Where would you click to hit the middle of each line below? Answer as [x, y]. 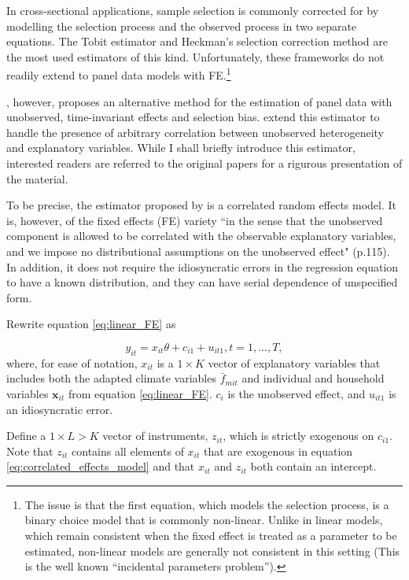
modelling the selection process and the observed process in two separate [182, 26]
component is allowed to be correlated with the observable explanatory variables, [201, 236]
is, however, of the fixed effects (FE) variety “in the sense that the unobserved [195, 220]
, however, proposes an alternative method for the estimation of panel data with [199, 101]
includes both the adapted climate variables [111, 378]
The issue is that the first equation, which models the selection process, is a [207, 504]
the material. [37, 178]
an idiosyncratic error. [60, 409]
